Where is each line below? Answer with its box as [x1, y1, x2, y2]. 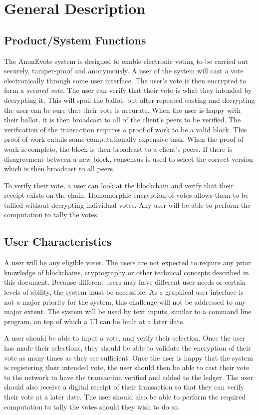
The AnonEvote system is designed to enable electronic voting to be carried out [4, 55, 248, 66]
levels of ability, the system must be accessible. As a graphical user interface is [4, 287, 244, 297]
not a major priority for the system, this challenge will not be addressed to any [4, 296, 246, 307]
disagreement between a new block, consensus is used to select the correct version [4, 153, 253, 164]
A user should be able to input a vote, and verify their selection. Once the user [4, 333, 246, 343]
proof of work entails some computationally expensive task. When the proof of [4, 134, 244, 144]
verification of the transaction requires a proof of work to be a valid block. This [4, 124, 247, 134]
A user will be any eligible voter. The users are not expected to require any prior [4, 257, 251, 268]
